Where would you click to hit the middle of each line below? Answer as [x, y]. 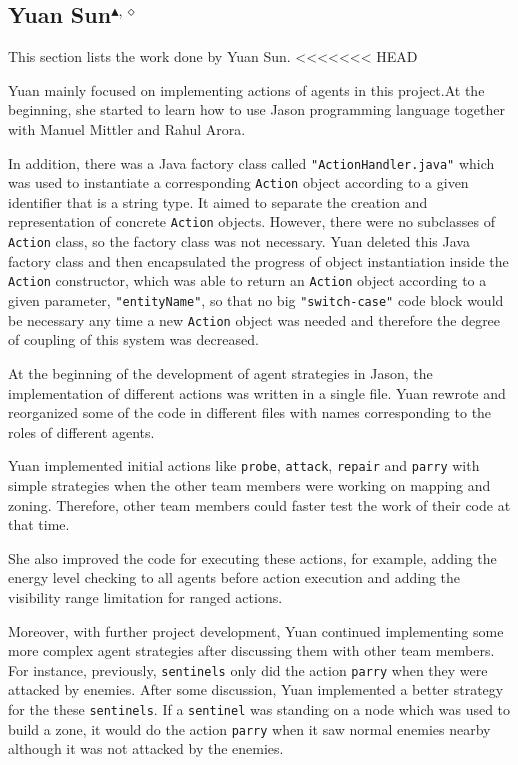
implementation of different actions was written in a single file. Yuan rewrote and [257, 392]
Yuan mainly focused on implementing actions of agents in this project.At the [246, 89]
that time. [39, 524]
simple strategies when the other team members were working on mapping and [249, 484]
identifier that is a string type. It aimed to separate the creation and [218, 201]
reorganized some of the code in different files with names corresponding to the [250, 412]
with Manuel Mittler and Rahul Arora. [127, 128]
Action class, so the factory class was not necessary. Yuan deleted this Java [239, 241]
